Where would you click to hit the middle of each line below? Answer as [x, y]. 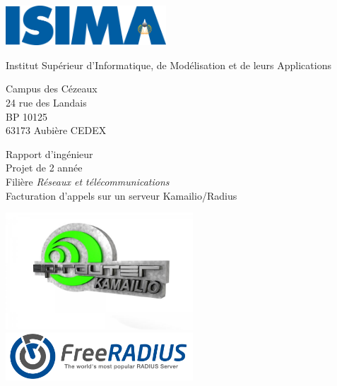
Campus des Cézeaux [52, 89]
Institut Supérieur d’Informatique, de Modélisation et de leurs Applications [168, 65]
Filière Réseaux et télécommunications [88, 181]
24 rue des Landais [46, 103]
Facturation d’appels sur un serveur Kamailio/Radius [122, 195]
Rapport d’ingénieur [49, 153]
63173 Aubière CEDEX [56, 130]
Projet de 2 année [44, 168]
